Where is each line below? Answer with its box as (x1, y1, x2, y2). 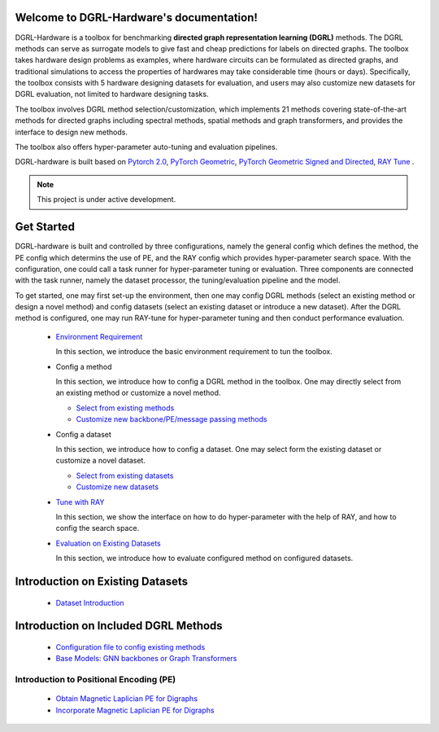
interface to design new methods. (15, 127, 128, 137)
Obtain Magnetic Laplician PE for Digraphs (55, 694, 198, 704)
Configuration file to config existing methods (55, 642, 206, 651)
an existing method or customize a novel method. (55, 388, 221, 398)
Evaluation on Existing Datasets (55, 538, 162, 548)
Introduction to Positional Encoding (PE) (15, 674, 176, 686)
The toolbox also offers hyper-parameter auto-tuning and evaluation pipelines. (15, 142, 278, 152)
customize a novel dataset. (55, 456, 146, 466)
